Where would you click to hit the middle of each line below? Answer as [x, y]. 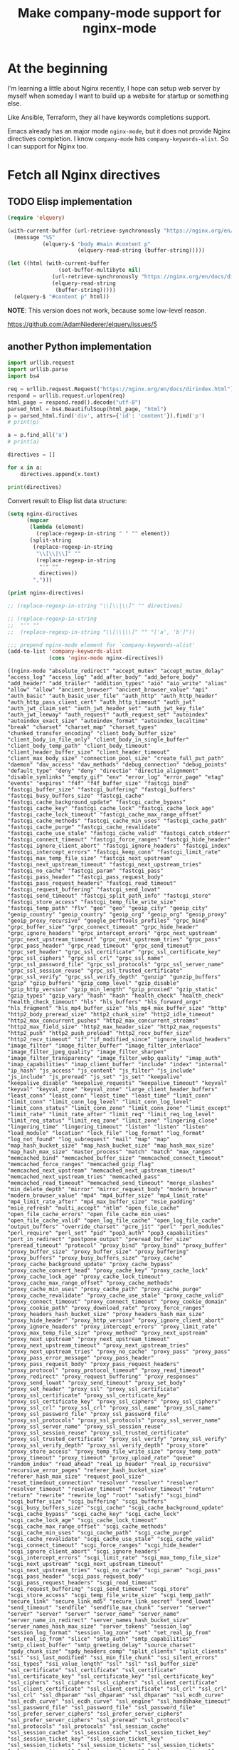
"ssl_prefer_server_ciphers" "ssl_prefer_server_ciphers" [95, 1714]
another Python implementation [79, 347]
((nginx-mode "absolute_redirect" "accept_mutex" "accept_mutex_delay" [116, 671]
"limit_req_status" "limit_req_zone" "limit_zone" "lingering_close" [113, 1121]
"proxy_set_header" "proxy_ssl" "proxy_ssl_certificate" [94, 1390]
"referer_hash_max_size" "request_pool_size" [76, 1477]
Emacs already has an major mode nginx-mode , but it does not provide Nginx [119, 131]
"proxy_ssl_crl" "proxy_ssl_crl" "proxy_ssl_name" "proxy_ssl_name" [111, 1408]
